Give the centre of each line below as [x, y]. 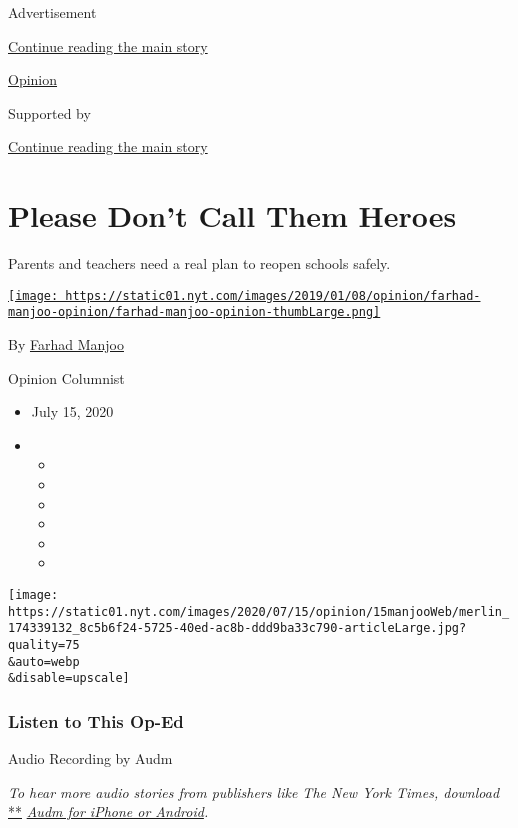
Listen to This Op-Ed [96, 720]
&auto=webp [44, 661]
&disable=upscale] [69, 678]
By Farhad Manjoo [66, 344]
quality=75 [44, 644]
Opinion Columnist [66, 377]
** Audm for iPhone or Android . [108, 811]
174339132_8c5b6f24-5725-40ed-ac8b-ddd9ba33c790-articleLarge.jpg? [237, 628]
